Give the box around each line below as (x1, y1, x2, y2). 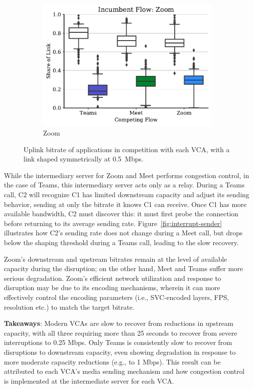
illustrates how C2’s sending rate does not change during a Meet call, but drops (4, 228, 243, 238)
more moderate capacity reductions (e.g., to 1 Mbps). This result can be (4, 356, 221, 366)
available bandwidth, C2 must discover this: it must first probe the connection (4, 208, 238, 219)
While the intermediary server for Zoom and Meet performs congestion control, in (4, 170, 250, 180)
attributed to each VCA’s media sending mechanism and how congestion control (4, 366, 245, 376)
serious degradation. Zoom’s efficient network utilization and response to (4, 273, 221, 283)
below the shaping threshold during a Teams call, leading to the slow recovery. (4, 237, 239, 247)
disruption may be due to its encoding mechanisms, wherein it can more (4, 282, 220, 293)
